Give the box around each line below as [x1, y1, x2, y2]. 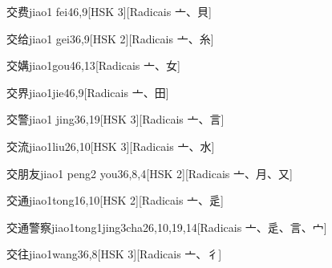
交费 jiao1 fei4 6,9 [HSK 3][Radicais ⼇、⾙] [6, 3, 212, 19]
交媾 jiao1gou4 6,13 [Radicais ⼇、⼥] [6, 57, 180, 74]
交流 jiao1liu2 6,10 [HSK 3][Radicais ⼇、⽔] [6, 137, 215, 154]
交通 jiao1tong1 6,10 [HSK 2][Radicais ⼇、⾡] [6, 192, 224, 209]
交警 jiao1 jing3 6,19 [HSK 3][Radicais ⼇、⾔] [6, 111, 225, 128]
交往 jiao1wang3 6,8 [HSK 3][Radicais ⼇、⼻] [6, 246, 222, 262]
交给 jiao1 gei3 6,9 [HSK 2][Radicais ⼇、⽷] [6, 30, 214, 47]
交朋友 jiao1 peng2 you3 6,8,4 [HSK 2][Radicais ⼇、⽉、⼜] [6, 164, 293, 181]
